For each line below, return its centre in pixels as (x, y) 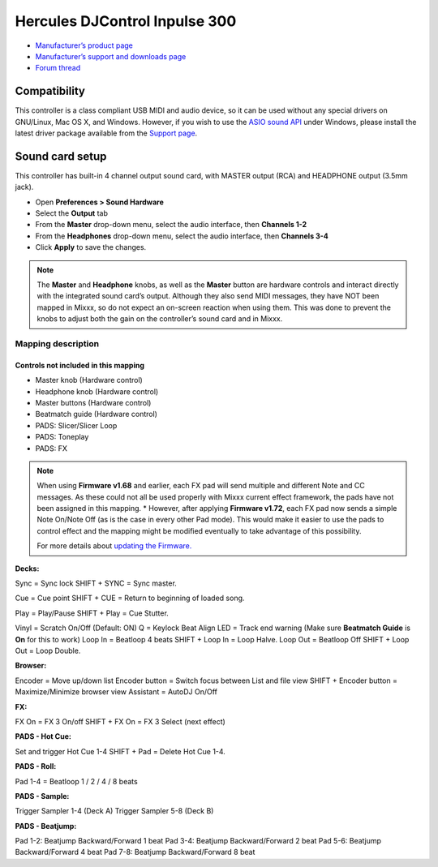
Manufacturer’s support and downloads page (111, 56)
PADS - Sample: (42, 796)
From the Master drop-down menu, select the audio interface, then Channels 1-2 (171, 225)
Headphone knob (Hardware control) (97, 391)
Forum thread (58, 68)
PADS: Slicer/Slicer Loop (76, 425)
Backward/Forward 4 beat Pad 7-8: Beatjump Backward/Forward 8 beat (135, 852)
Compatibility (50, 91)
